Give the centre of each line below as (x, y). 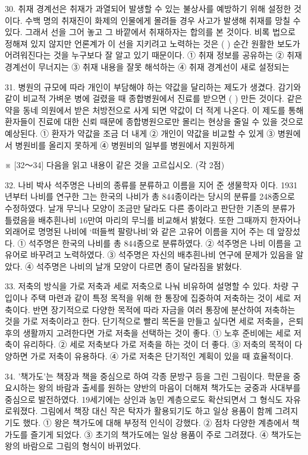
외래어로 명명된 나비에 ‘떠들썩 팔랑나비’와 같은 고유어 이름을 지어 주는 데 (140, 231)
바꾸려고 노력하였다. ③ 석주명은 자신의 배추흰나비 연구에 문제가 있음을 (162, 255)
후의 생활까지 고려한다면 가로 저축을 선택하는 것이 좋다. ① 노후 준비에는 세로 (148, 332)
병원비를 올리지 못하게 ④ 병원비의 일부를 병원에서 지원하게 (125, 145)
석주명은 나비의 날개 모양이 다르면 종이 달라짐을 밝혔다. (139, 266)
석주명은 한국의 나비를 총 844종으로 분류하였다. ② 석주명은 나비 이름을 (160, 243)
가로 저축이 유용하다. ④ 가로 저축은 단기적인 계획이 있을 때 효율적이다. (162, 356)
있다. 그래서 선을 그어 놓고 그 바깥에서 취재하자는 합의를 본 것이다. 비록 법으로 (150, 32)
